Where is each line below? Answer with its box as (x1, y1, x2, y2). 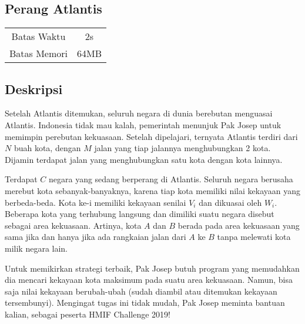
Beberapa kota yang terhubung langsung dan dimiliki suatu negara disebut (5, 208, 274, 220)
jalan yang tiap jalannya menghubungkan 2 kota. (94, 142, 271, 154)
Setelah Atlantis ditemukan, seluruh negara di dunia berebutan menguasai (5, 107, 273, 119)
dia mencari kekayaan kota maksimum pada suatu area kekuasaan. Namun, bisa (5, 273, 293, 286)
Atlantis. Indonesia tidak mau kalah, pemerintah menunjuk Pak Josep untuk (5, 119, 281, 131)
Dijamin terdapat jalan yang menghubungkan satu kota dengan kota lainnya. (5, 153, 283, 165)
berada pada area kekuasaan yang (177, 219, 300, 231)
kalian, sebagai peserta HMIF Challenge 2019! (5, 308, 170, 320)
